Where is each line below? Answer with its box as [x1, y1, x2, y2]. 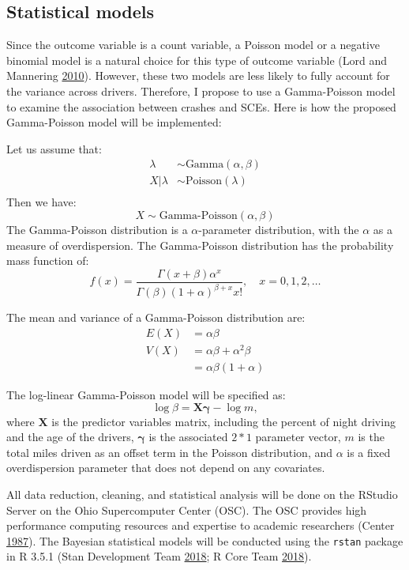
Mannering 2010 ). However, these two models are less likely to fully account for [6, 67, 390, 84]
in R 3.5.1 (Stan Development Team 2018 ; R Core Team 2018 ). [6, 548, 312, 564]
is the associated [148, 428, 228, 445]
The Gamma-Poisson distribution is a [6, 221, 188, 238]
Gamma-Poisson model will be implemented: [6, 114, 222, 130]
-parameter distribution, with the [198, 221, 359, 238]
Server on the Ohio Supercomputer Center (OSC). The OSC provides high [6, 501, 367, 518]
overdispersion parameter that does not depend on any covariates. [6, 459, 325, 476]
